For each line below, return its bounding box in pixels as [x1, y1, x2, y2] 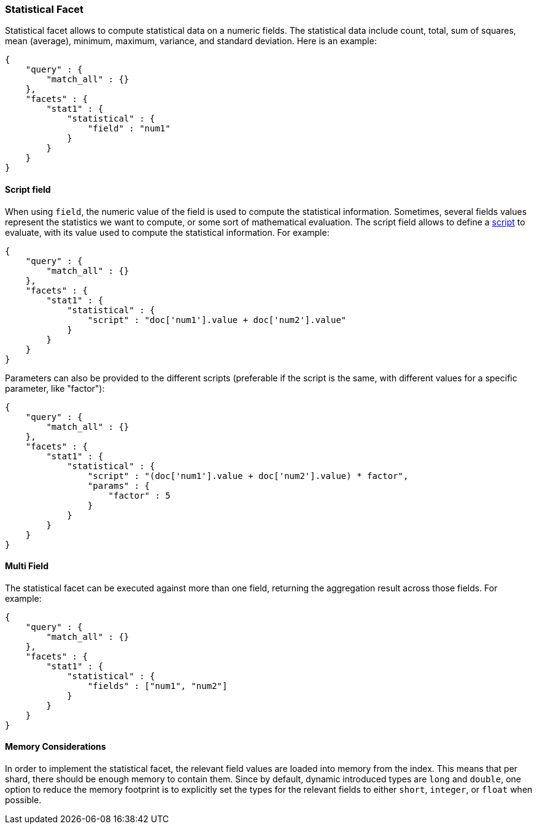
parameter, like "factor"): [5, 383, 105, 394]
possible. [5, 795, 42, 806]
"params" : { [87, 480, 150, 491]
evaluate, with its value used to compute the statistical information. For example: [5, 227, 330, 238]
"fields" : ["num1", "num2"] [87, 680, 228, 691]
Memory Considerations [5, 741, 106, 752]
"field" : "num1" [87, 123, 171, 134]
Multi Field [5, 561, 48, 572]
